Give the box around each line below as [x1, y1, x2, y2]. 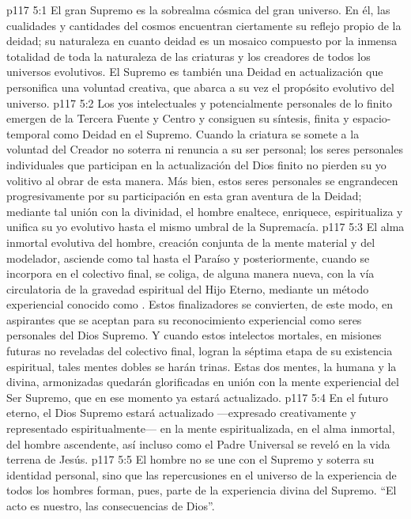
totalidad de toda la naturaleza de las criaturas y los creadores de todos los [6, 47, 371, 64]
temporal [6, 125, 50, 142]
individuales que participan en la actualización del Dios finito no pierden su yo [6, 156, 386, 172]
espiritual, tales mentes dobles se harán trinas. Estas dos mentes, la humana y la [6, 358, 397, 374]
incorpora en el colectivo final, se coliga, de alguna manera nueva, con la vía [6, 265, 375, 282]
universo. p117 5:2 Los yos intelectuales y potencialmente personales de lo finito [6, 94, 392, 111]
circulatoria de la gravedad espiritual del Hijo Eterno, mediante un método [6, 280, 369, 297]
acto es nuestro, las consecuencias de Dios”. [6, 498, 215, 513]
